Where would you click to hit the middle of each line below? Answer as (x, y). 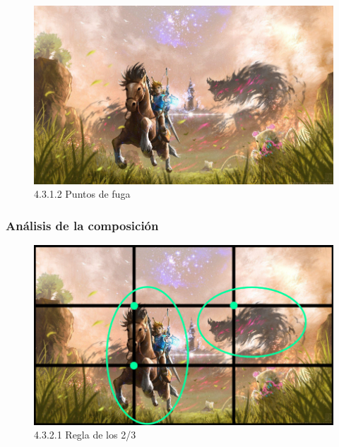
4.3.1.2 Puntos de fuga (82, 194)
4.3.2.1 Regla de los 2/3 (85, 435)
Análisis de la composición (82, 225)
